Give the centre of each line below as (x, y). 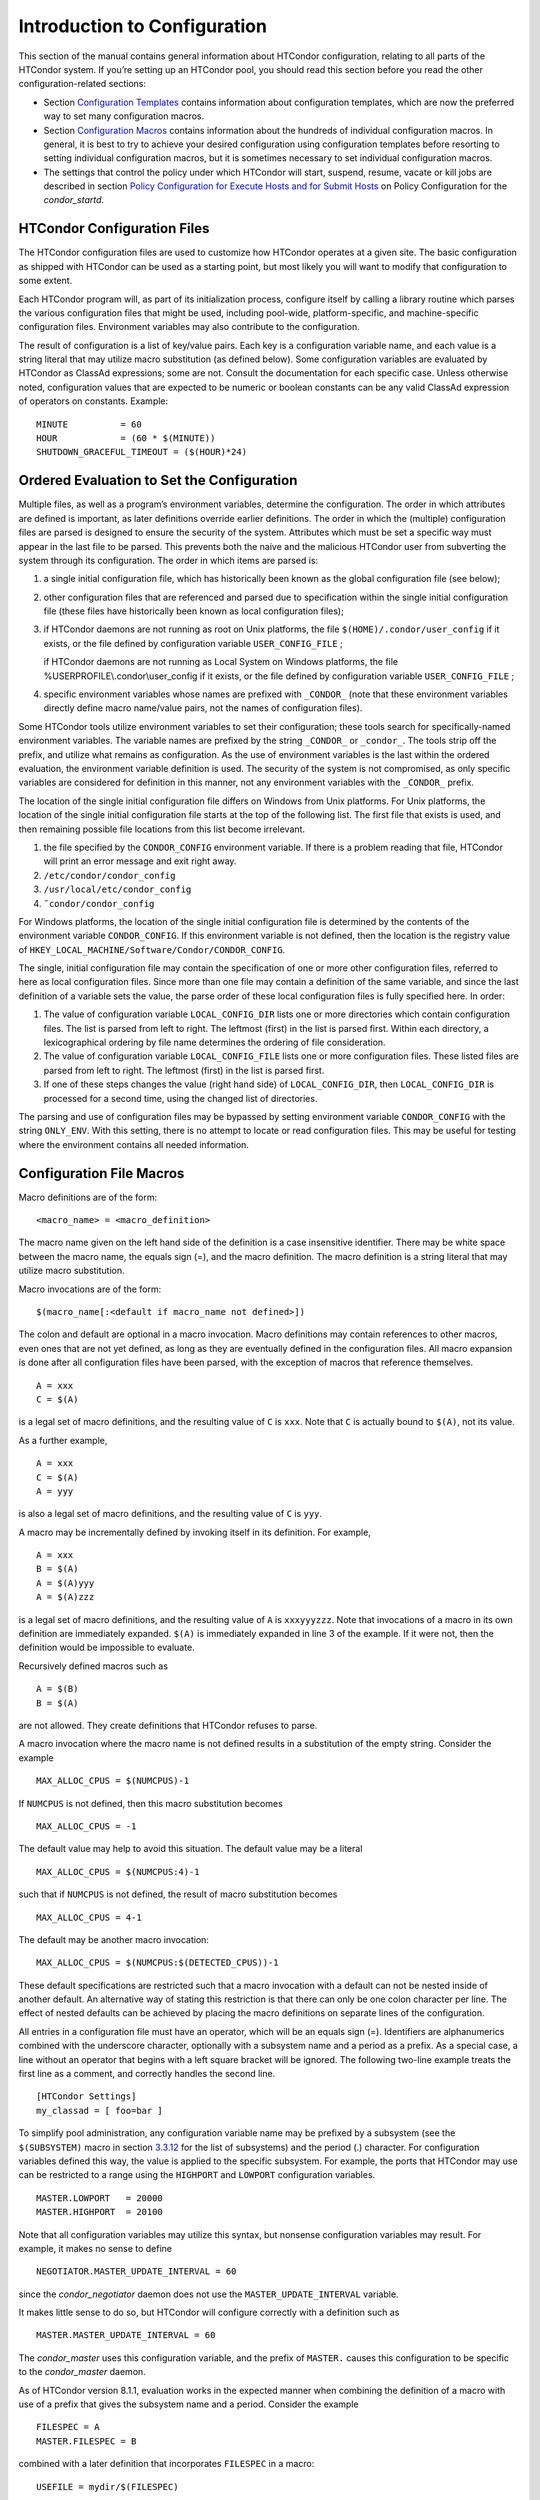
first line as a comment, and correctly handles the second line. (147, 2074)
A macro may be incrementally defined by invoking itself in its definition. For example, (195, 1532)
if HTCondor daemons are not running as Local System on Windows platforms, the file (221, 662)
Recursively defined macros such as (93, 1666)
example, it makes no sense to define (95, 2248)
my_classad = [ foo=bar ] (100, 2110)
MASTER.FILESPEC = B (86, 2441)
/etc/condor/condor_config (109, 875)
